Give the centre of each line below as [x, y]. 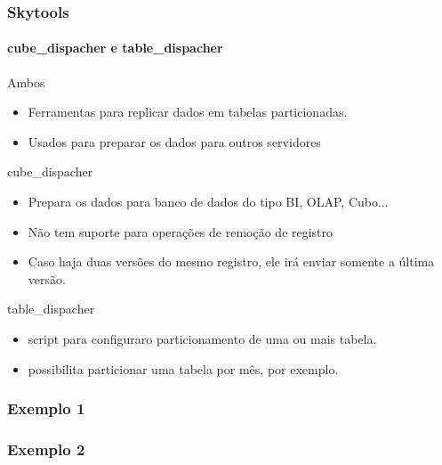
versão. [47, 278]
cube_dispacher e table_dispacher [115, 48]
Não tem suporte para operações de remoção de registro [181, 231]
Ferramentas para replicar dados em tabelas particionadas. [188, 112]
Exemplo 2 [46, 449]
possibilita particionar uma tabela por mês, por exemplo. [183, 368]
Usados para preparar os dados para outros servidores [174, 141]
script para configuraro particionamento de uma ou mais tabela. [202, 338]
